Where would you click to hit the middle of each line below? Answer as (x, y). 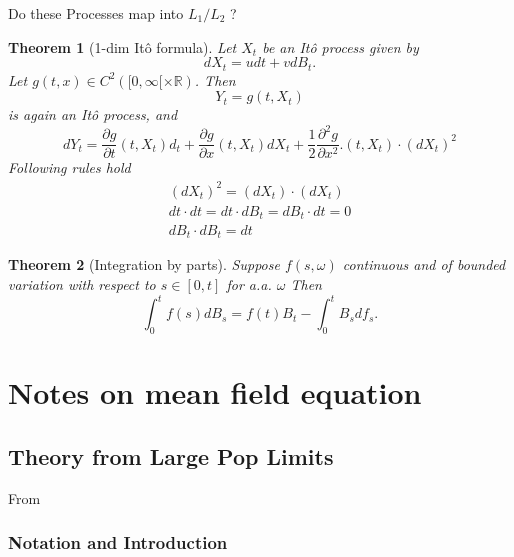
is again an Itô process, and (93, 114)
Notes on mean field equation (215, 392)
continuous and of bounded (424, 264)
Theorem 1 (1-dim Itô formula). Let (122, 46)
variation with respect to (82, 284)
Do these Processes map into (96, 13)
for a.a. (249, 284)
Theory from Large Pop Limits (171, 455)
